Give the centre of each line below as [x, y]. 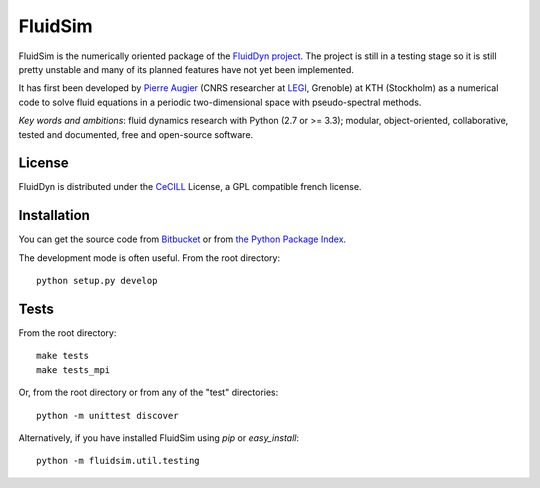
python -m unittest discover [107, 415]
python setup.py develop [97, 281]
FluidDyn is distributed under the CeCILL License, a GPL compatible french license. [190, 187]
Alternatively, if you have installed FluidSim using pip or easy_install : [159, 437]
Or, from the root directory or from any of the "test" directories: [148, 392]
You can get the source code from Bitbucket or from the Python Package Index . [182, 239]
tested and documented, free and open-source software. [136, 134]
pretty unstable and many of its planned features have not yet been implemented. [186, 69]
